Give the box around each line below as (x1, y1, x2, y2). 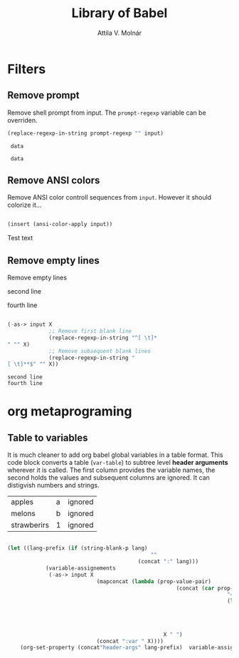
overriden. (7, 115, 38, 124)
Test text (7, 234, 33, 242)
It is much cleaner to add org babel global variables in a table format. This (7, 451, 223, 459)
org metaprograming (7, 403, 132, 420)
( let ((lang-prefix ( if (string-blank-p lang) (7, 545, 148, 552)
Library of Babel (71, 5, 168, 21)
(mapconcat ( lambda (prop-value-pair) (96, 577, 212, 585)
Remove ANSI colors (7, 175, 100, 187)
